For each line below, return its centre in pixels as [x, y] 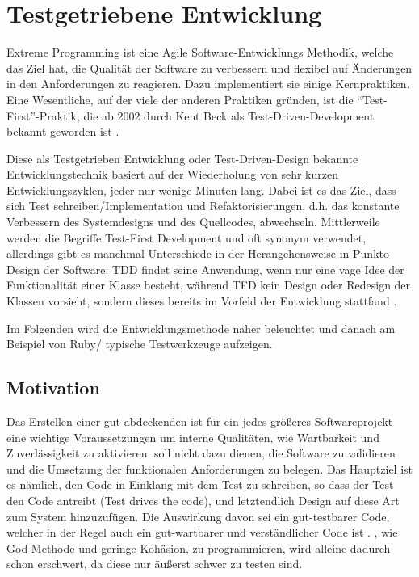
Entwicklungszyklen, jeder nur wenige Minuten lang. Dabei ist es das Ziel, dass [201, 190]
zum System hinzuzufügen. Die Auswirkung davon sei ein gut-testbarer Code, [198, 516]
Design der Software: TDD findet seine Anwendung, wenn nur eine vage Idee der [205, 269]
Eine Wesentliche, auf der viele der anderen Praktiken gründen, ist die [180, 99]
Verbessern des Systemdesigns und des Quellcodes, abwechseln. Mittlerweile [193, 222]
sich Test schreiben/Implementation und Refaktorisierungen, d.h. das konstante [203, 206]
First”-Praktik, [43, 115]
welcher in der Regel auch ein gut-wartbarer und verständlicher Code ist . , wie [202, 532]
